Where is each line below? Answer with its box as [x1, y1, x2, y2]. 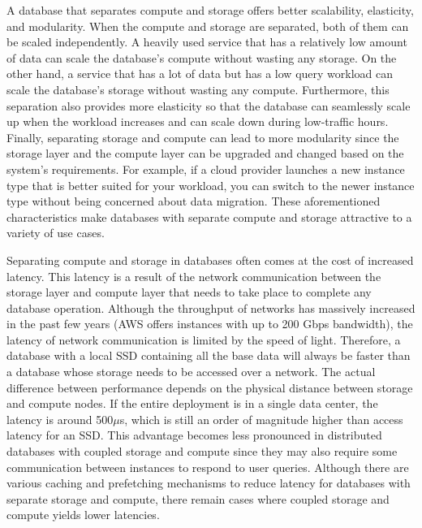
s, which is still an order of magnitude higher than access [119, 410, 403, 427]
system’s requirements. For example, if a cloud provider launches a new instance [6, 160, 405, 177]
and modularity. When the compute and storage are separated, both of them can [6, 17, 409, 34]
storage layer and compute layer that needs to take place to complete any [6, 283, 372, 301]
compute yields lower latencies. [6, 506, 160, 523]
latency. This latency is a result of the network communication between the [6, 267, 381, 284]
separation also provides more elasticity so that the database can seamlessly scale [6, 97, 411, 114]
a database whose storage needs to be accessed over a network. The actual [6, 363, 376, 380]
